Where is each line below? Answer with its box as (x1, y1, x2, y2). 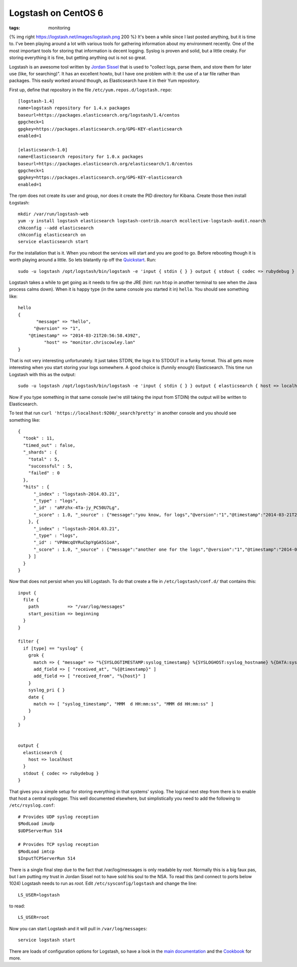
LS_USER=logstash (18, 892, 60, 898)
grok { (28, 652, 45, 658)
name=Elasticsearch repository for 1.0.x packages (18, 154, 144, 160)
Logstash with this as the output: (9, 371, 76, 377)
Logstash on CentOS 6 (9, 7, 103, 18)
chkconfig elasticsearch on (18, 232, 86, 238)
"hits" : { (23, 484, 49, 490)
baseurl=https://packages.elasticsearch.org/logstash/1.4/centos (18, 112, 180, 118)
